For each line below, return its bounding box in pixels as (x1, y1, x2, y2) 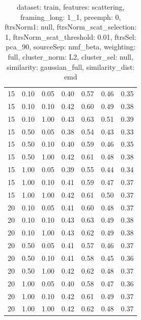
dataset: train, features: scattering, (16, 2, 125, 12)
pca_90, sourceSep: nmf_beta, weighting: (6, 41, 136, 52)
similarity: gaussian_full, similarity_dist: (7, 61, 135, 72)
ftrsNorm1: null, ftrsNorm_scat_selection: (5, 21, 137, 32)
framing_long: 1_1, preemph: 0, (20, 11, 121, 22)
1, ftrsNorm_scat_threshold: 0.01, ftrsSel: (5, 31, 136, 42)
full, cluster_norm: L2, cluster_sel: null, (8, 51, 133, 62)
